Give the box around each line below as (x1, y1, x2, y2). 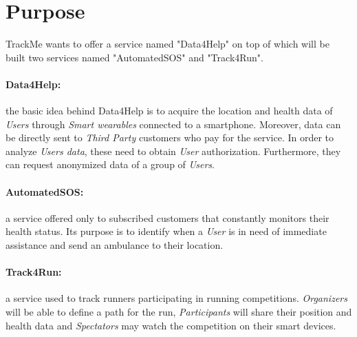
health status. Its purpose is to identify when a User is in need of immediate (6, 224, 327, 238)
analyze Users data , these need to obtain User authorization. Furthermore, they (6, 143, 341, 158)
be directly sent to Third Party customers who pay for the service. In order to (6, 130, 334, 145)
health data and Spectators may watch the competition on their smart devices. (6, 318, 336, 332)
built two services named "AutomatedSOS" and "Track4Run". (6, 50, 263, 64)
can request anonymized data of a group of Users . (6, 157, 215, 172)
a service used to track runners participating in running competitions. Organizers (6, 291, 347, 305)
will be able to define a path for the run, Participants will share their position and (6, 305, 352, 319)
